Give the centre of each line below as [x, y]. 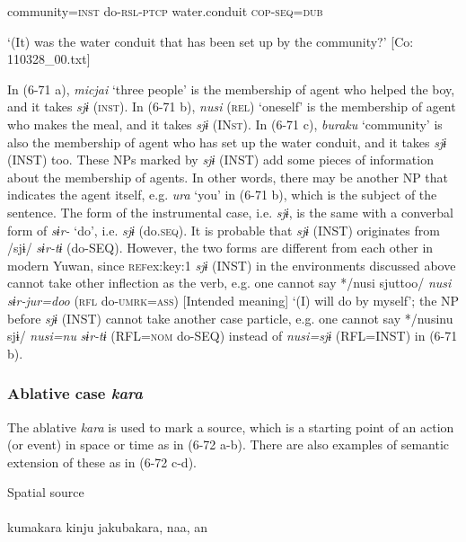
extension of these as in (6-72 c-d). [102, 462]
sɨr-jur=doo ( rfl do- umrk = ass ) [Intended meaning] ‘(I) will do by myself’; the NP [233, 300]
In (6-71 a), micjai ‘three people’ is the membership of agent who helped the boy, [231, 89]
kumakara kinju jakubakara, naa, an [107, 527]
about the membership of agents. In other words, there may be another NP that [228, 177]
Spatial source [46, 492]
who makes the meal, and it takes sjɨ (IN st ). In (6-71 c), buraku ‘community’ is [225, 124]
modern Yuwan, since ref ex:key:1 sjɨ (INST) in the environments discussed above [232, 265]
